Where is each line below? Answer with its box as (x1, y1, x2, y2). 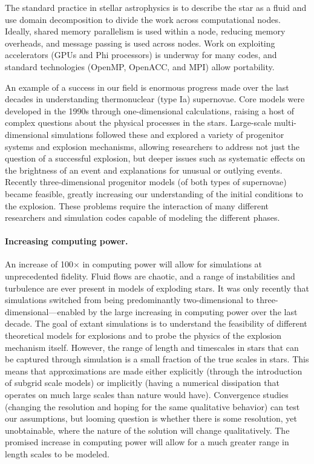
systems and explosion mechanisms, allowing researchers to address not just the (5, 140, 300, 152)
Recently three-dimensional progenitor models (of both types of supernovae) (5, 175, 287, 188)
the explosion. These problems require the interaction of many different (5, 199, 269, 212)
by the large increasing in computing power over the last (88, 305, 298, 318)
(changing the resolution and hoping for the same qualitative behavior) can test (5, 400, 300, 413)
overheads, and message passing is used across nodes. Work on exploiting (5, 36, 275, 49)
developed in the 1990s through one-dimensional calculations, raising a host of (5, 104, 295, 117)
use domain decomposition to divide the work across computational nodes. (5, 13, 281, 25)
